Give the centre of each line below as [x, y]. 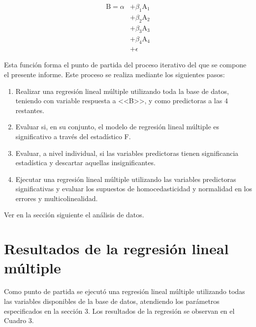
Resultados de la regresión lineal [116, 249]
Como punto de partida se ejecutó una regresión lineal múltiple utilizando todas [125, 291]
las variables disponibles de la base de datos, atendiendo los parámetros [112, 301]
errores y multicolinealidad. [57, 198]
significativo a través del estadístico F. [73, 136]
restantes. [30, 110]
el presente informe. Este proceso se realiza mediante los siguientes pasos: [114, 74]
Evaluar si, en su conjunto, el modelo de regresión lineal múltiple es [117, 127]
